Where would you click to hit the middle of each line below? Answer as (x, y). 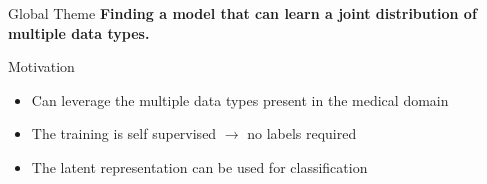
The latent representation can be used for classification (199, 166)
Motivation (41, 66)
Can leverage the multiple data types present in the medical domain (240, 99)
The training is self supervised (124, 133)
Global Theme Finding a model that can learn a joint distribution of (242, 13)
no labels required (302, 133)
